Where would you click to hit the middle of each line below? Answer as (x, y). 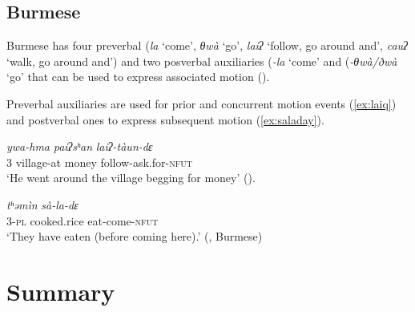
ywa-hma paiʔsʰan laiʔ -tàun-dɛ (80, 146)
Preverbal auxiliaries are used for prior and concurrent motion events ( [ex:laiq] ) (201, 103)
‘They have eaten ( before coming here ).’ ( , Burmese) (135, 236)
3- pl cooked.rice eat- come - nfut (83, 220)
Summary (61, 291)
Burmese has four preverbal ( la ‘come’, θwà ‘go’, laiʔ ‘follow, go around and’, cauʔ (207, 45)
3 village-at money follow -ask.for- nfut (99, 162)
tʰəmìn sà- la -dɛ (42, 204)
